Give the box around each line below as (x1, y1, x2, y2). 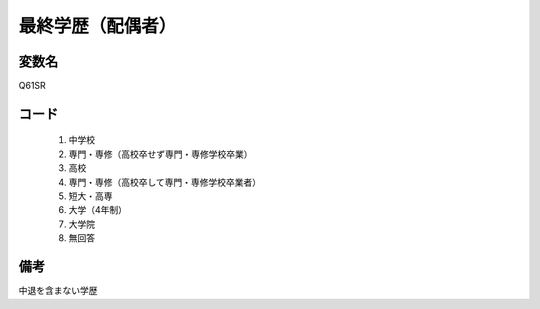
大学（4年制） (68, 204, 128, 216)
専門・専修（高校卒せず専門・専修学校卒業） (68, 148, 253, 160)
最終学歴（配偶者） (18, 15, 177, 37)
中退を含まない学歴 (18, 285, 98, 297)
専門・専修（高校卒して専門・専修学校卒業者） (68, 176, 262, 188)
